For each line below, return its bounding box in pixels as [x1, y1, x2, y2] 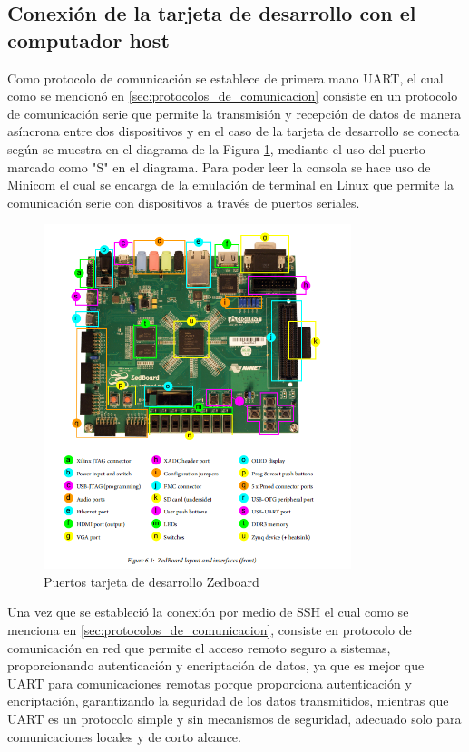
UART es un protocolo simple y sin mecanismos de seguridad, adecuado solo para [7, 709, 462, 728]
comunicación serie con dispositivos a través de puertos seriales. [7, 192, 360, 211]
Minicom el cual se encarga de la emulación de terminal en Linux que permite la [7, 175, 454, 194]
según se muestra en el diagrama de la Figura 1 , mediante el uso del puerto [7, 139, 425, 158]
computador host [7, 25, 170, 54]
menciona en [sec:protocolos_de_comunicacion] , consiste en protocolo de [7, 620, 412, 640]
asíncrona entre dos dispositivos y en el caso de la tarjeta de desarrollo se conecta [7, 122, 460, 141]
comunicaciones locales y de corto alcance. [7, 727, 241, 746]
